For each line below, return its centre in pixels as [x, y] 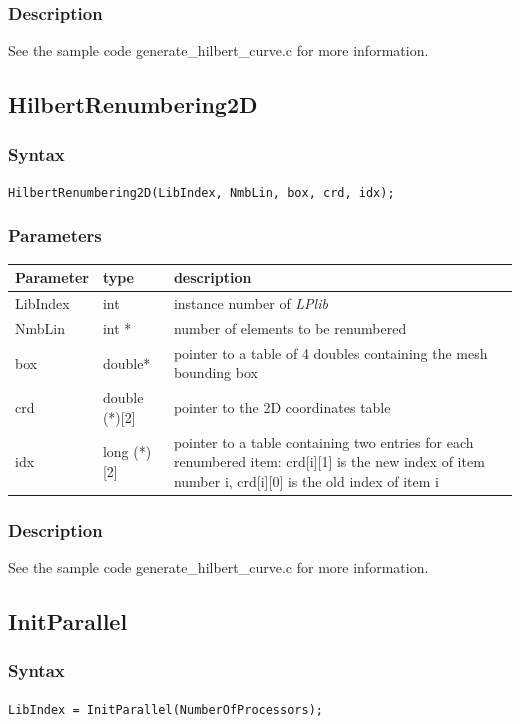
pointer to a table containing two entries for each [323, 441]
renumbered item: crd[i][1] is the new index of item [329, 461]
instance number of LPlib [250, 303]
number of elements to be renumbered [290, 327]
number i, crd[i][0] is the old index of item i [306, 480]
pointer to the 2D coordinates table [282, 406]
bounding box [215, 372]
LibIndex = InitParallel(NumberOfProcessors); [165, 709]
